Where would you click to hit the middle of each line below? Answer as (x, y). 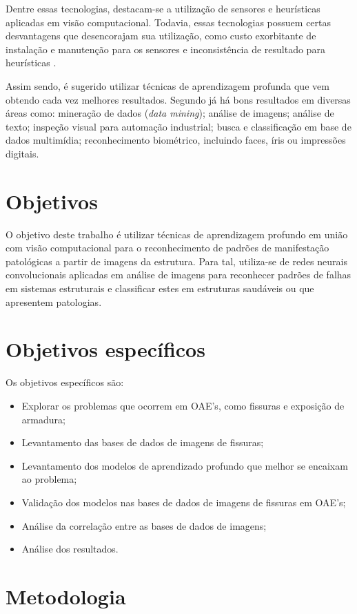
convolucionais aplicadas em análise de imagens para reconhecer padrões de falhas (178, 275)
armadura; (43, 419)
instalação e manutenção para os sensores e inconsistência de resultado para (165, 49)
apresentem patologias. (54, 301)
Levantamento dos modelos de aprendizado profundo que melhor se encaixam (185, 465)
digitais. (22, 153)
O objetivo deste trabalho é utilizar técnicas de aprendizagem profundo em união (177, 234)
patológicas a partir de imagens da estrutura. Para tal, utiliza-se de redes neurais (176, 261)
